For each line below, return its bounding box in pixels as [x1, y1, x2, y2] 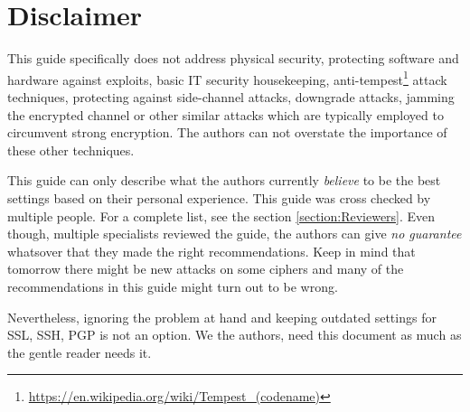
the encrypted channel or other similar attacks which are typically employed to [7, 105, 444, 124]
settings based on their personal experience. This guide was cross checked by [7, 188, 431, 207]
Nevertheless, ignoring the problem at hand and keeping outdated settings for [7, 307, 437, 326]
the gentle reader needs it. [7, 342, 152, 361]
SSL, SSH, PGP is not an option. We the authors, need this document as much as [7, 325, 462, 344]
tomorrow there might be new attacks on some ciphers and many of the [7, 259, 404, 278]
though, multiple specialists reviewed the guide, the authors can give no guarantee [7, 224, 462, 243]
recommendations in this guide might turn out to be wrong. [7, 276, 338, 295]
